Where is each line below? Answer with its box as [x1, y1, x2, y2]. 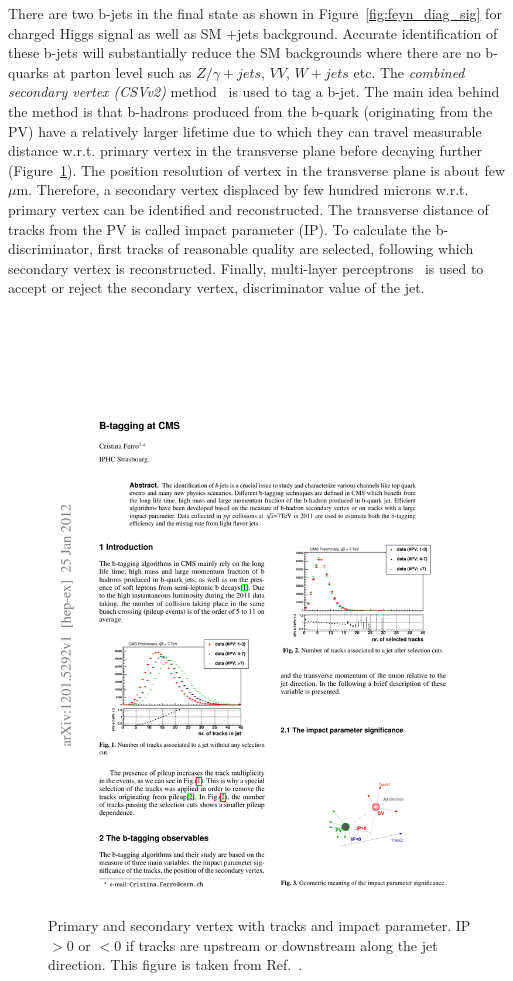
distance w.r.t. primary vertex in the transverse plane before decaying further [8, 140, 482, 161]
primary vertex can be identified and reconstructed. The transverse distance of [8, 198, 489, 219]
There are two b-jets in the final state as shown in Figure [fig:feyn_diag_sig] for [8, 3, 502, 23]
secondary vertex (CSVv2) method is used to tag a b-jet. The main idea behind [8, 81, 500, 102]
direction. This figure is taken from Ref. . [48, 954, 303, 975]
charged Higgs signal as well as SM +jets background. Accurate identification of [8, 22, 498, 43]
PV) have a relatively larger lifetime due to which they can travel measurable [8, 120, 482, 141]
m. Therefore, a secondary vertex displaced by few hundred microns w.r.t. [16, 179, 469, 200]
